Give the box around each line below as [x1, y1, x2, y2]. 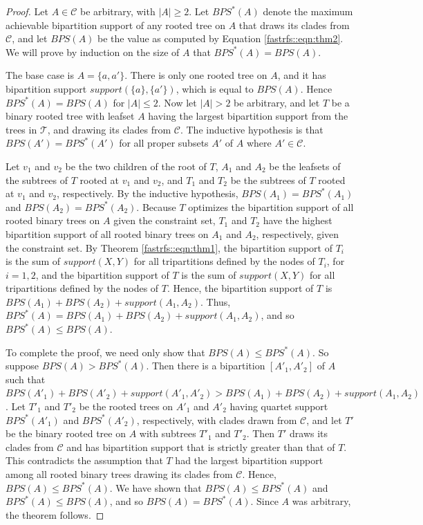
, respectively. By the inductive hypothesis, [56, 186, 238, 201]
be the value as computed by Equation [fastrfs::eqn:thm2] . [97, 31, 344, 46]
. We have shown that [109, 480, 202, 495]
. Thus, [200, 294, 231, 308]
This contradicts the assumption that [6, 453, 163, 468]
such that [6, 371, 46, 386]
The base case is [6, 68, 74, 82]
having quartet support [229, 399, 328, 414]
